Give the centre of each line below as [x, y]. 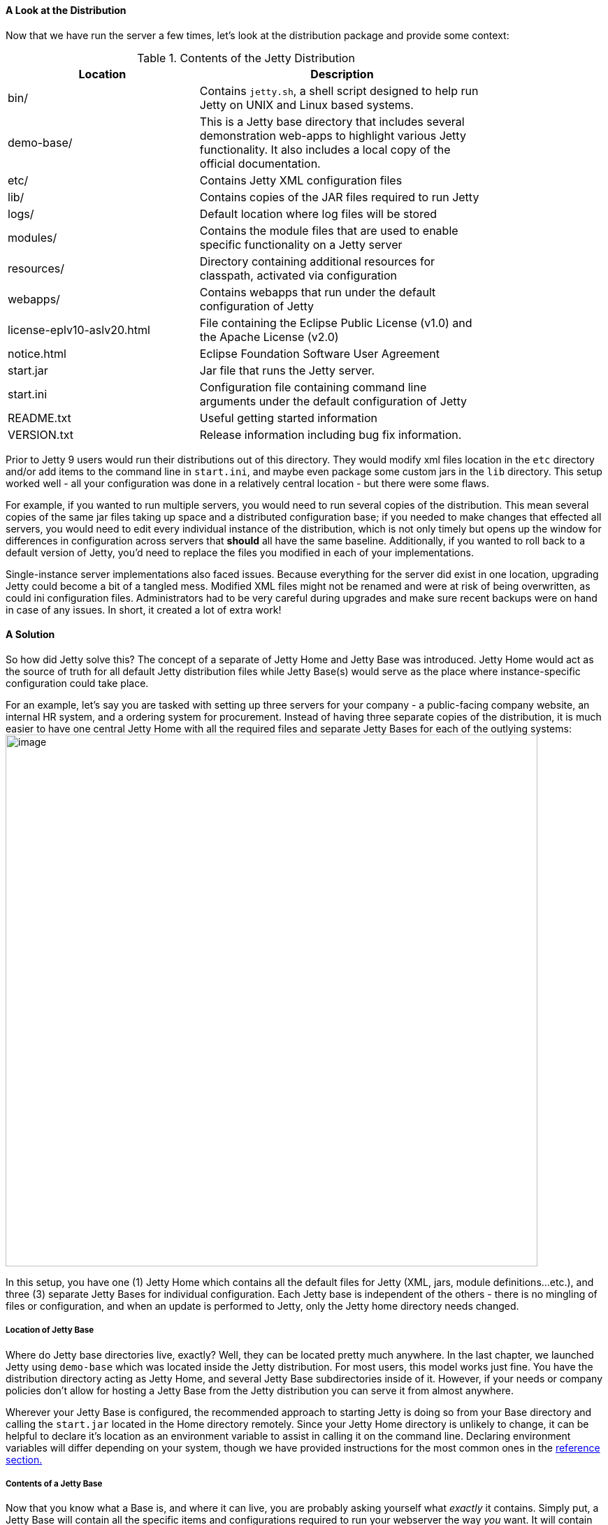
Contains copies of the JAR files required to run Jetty [339, 197]
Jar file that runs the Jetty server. [287, 370]
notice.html [37, 353]
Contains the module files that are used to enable [329, 230]
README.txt [39, 418]
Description [342, 74]
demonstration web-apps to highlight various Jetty [333, 135]
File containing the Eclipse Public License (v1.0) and [336, 323]
